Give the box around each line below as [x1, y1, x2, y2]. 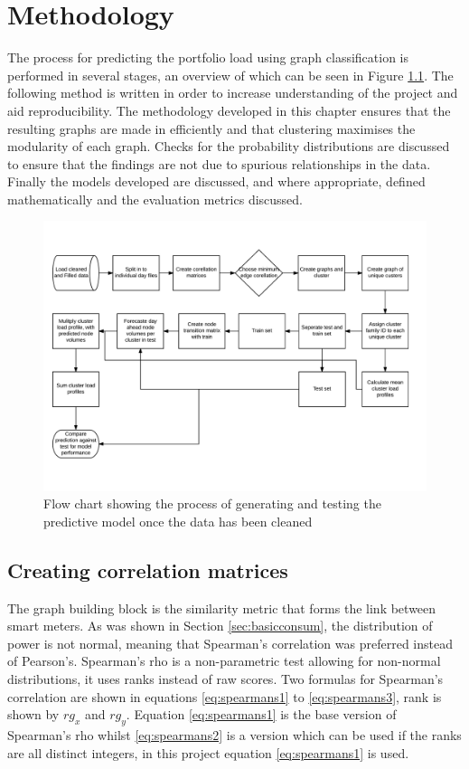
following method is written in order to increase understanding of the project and [7, 83, 458, 102]
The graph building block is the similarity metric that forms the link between [7, 598, 436, 617]
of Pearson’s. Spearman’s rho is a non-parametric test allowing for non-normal [7, 651, 441, 670]
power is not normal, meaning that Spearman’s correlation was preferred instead [7, 633, 453, 652]
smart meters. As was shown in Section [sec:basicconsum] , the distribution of [7, 616, 433, 635]
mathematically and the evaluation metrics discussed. [7, 189, 303, 208]
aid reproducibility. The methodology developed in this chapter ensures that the [7, 100, 451, 119]
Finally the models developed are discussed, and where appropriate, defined [7, 172, 426, 191]
